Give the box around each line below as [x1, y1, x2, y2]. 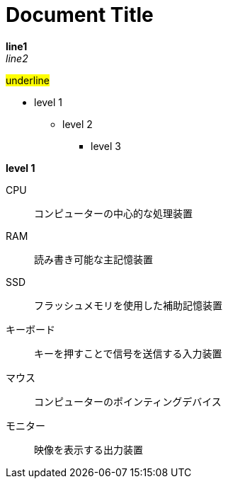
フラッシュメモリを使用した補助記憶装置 [34, 299, 222, 311]
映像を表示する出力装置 [34, 443, 143, 456]
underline [6, 74, 50, 86]
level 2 [62, 117, 93, 130]
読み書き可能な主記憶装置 [34, 253, 153, 265]
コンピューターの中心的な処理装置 [34, 207, 193, 219]
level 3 [91, 139, 122, 152]
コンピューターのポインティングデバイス [34, 395, 222, 408]
